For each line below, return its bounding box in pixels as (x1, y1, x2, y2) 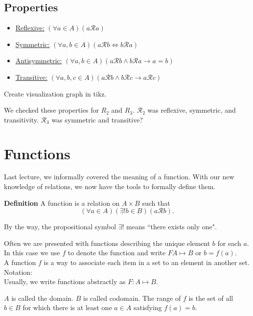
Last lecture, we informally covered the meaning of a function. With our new (4, 171, 234, 182)
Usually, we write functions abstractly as (4, 276, 126, 287)
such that (142, 197, 170, 208)
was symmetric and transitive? (51, 114, 143, 124)
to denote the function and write (68, 247, 166, 258)
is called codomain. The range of (83, 292, 181, 303)
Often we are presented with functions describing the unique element (4, 238, 210, 248)
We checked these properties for (4, 105, 99, 115)
